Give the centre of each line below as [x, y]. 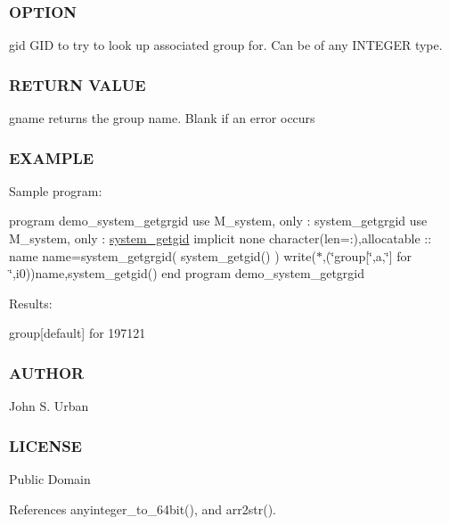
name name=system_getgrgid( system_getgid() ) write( [163, 255]
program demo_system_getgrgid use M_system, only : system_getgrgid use [218, 221]
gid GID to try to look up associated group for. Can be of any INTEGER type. [226, 45]
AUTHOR [47, 372]
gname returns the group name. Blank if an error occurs [162, 118]
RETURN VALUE [78, 84]
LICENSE [45, 445]
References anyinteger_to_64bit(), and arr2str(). [143, 509]
